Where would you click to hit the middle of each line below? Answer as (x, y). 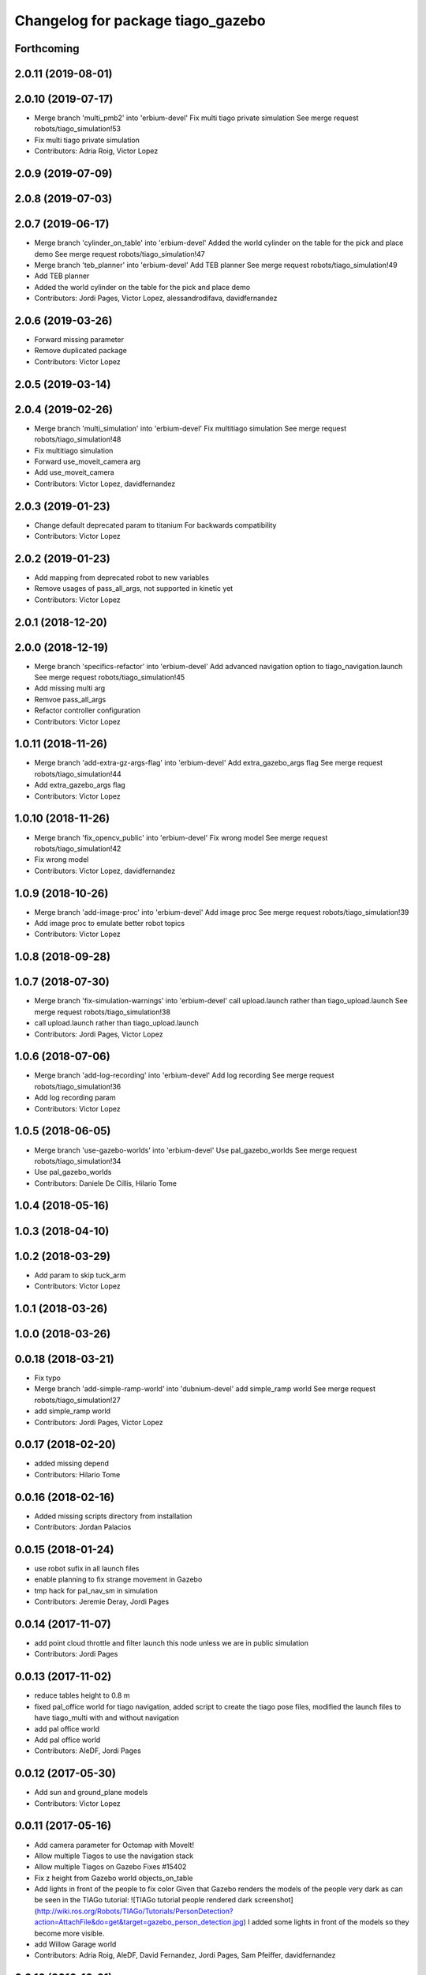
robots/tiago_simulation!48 (78, 439)
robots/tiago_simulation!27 (78, 1400)
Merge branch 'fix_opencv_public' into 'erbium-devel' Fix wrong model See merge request (181, 837)
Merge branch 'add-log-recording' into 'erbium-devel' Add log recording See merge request (184, 1075)
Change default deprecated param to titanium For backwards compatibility (155, 525)
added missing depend (72, 1463)
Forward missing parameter (79, 340)
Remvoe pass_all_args (70, 699)
